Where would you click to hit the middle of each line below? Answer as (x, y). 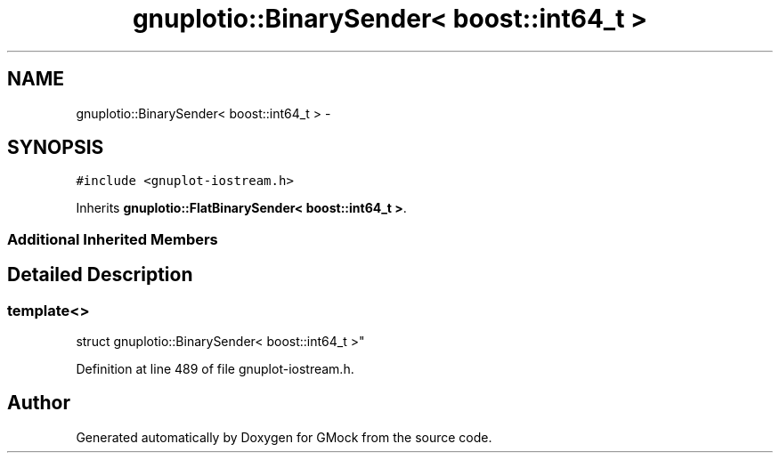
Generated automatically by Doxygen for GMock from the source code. (284, 437)
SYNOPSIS (56, 148)
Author (39, 403)
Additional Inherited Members (113, 239)
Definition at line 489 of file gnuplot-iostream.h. (215, 369)
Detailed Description (100, 275)
